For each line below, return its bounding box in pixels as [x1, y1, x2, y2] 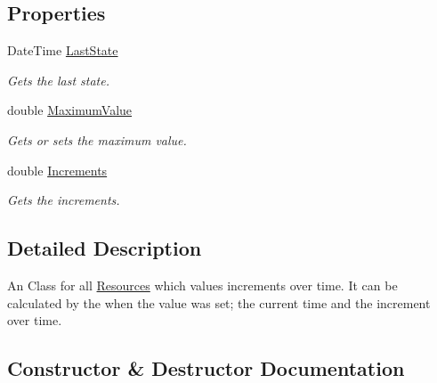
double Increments [7, 160, 108, 179]
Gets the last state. [7, 70, 109, 89]
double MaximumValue [7, 101, 133, 119]
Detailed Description [7, 234, 202, 262]
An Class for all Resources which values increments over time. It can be [7, 275, 398, 294]
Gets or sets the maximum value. [7, 130, 187, 149]
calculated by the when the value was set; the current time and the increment [7, 293, 431, 312]
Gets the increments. [7, 191, 120, 209]
